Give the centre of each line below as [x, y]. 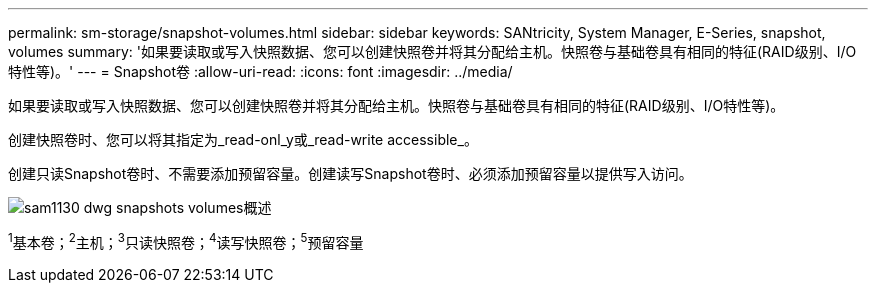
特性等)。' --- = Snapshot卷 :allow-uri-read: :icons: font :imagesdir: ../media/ [260, 71]
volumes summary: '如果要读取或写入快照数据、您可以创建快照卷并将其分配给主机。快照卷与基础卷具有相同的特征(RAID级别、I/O [432, 51]
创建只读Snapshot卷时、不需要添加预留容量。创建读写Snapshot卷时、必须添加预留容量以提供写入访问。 [350, 173]
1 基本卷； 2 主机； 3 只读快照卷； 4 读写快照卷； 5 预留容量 [186, 241]
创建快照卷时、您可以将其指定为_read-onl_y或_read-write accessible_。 [243, 139]
